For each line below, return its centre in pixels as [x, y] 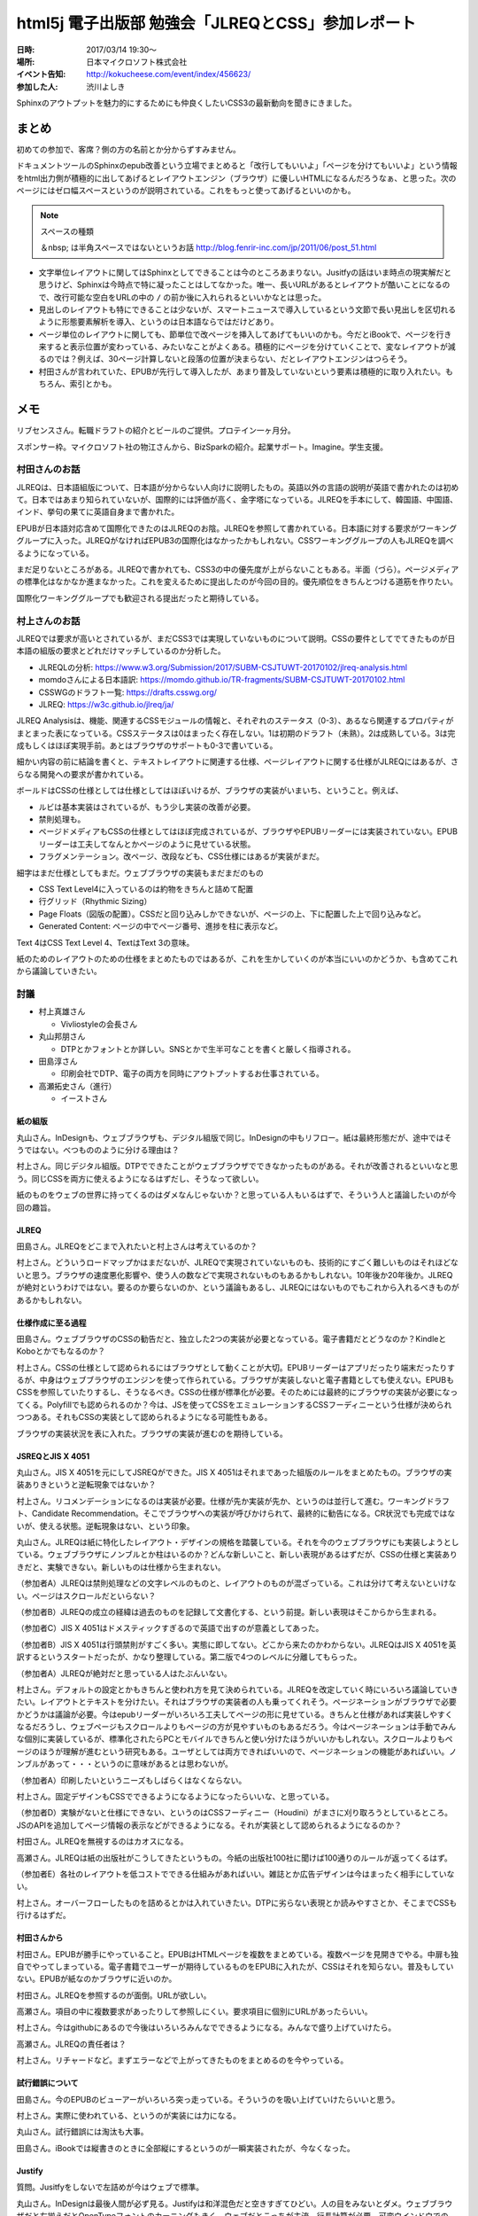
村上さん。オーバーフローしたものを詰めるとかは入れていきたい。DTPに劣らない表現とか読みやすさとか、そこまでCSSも [237, 1902]
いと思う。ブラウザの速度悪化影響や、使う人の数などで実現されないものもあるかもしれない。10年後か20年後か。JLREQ [235, 1275]
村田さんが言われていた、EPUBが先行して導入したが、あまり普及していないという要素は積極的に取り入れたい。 [242, 371]
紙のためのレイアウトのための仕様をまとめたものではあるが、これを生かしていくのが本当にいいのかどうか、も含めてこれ [237, 958]
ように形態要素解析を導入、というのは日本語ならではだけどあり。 [158, 322]
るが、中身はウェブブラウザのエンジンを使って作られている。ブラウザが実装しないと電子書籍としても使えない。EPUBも [235, 1380]
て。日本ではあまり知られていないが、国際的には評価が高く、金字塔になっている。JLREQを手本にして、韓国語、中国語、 [237, 500]
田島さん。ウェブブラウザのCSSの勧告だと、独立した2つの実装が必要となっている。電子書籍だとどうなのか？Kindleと [231, 1338]
